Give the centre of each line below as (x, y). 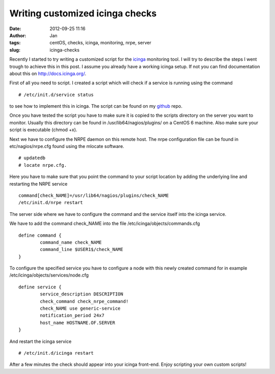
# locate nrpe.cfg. (43, 165)
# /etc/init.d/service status (56, 95)
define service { (40, 287)
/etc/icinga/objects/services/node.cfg (49, 275)
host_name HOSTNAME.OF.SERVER (78, 322)
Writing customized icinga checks (83, 13)
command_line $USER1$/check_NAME (81, 250)
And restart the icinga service (40, 341)
